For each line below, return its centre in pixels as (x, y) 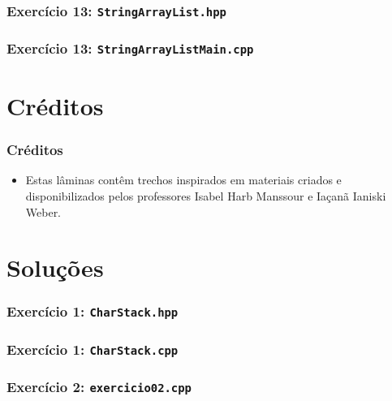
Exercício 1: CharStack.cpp (93, 349)
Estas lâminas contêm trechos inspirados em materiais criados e (183, 180)
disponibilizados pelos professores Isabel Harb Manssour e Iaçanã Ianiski (206, 196)
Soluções (55, 267)
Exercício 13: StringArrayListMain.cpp (130, 48)
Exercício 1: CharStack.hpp (93, 311)
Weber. (43, 211)
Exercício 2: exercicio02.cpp (99, 387)
